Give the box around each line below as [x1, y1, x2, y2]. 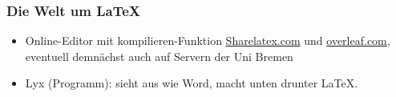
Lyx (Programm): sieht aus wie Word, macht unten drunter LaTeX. [25, 75, 358, 91]
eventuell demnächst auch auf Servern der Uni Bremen [25, 47, 293, 64]
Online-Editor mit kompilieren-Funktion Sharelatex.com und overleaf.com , [25, 32, 390, 49]
